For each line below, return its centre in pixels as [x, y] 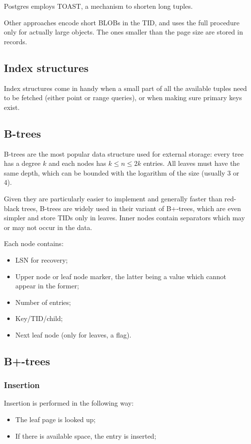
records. [16, 41]
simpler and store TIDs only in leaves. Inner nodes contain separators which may [125, 218]
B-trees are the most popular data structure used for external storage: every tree [124, 153]
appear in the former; [47, 286]
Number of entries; [43, 302]
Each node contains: [34, 243]
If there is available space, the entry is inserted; [86, 435]
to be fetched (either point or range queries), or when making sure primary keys [123, 98]
